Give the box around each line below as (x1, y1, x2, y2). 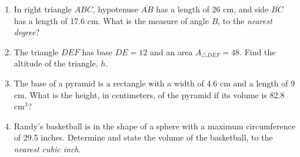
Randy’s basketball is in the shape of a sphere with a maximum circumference (14, 119, 296, 132)
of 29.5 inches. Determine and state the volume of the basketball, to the (14, 131, 273, 143)
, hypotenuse (92, 3, 138, 15)
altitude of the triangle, (14, 57, 98, 69)
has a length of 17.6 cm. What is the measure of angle (14, 14, 209, 26)
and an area (149, 45, 193, 58)
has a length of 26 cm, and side (156, 3, 269, 15)
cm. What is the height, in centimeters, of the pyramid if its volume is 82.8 (14, 88, 285, 101)
